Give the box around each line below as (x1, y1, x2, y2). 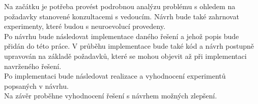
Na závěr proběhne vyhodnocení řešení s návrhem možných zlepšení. (4, 90, 217, 101)
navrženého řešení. (4, 60, 62, 71)
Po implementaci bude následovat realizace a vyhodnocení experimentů (4, 71, 226, 81)
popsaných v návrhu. (4, 80, 69, 91)
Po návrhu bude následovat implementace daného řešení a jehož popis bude (4, 30, 239, 41)
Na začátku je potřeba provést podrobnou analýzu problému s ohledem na (4, 1, 236, 11)
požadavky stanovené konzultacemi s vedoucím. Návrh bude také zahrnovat (4, 11, 239, 21)
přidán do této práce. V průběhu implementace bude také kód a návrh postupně (4, 41, 254, 51)
